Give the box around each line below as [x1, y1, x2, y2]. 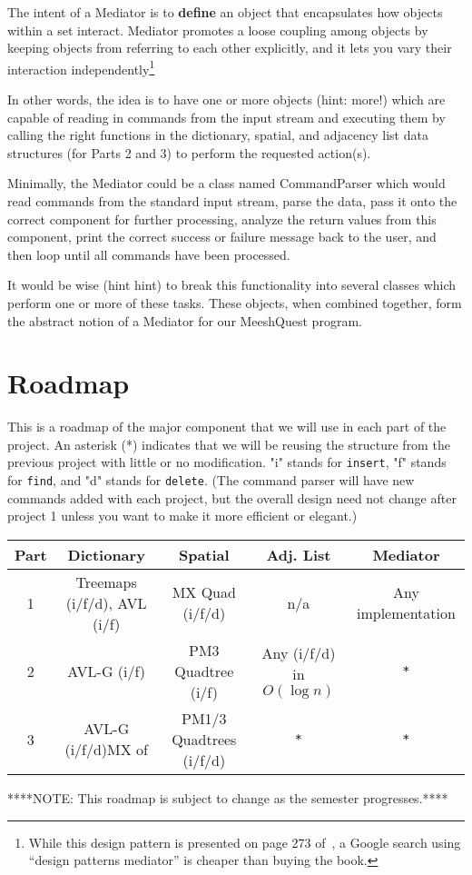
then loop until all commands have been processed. [7, 244, 290, 263]
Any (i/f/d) [261, 642, 336, 664]
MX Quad [172, 582, 236, 603]
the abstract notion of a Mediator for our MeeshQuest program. [7, 311, 362, 330]
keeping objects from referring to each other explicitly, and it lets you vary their [7, 38, 452, 57]
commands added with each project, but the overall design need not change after [7, 488, 457, 507]
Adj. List [266, 543, 331, 565]
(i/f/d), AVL [65, 592, 147, 613]
